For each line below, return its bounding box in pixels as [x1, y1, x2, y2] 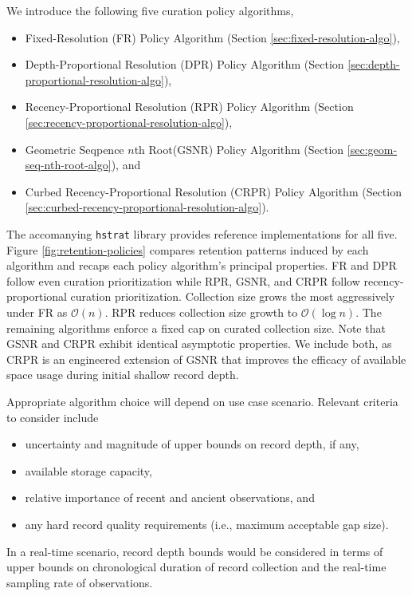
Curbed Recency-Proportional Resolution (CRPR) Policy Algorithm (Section [25, 183, 402, 199]
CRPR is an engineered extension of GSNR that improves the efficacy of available [6, 350, 406, 367]
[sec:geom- [347, 140, 398, 157]
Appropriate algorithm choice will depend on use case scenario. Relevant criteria [6, 393, 398, 409]
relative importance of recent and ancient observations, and [25, 489, 315, 506]
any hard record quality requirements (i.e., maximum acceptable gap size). [25, 515, 389, 532]
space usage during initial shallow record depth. [6, 366, 239, 383]
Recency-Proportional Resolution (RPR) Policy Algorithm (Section [25, 98, 354, 115]
